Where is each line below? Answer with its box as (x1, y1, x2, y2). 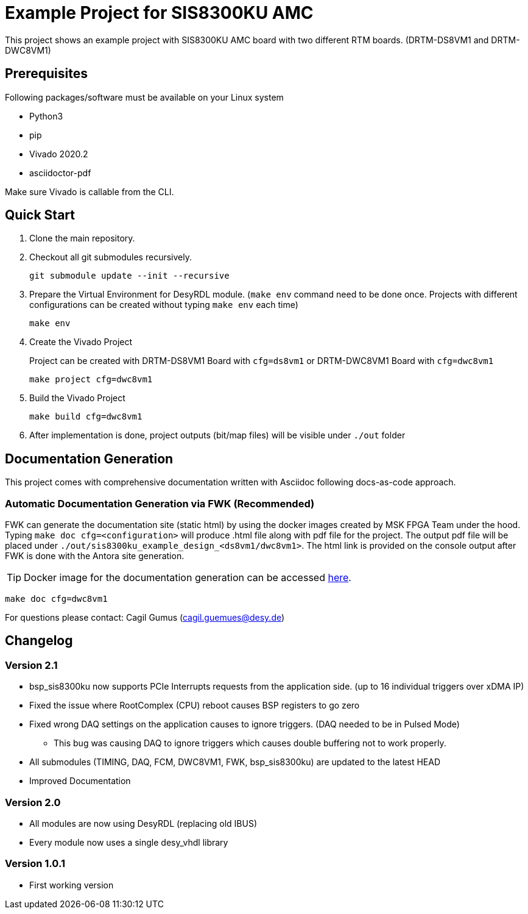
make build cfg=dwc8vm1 (29, 412, 143, 422)
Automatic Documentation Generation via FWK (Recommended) (5, 497, 315, 510)
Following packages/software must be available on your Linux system (5, 91, 284, 102)
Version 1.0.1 (5, 857, 65, 870)
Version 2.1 (5, 659, 58, 671)
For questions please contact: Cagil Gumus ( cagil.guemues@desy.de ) (5, 612, 285, 623)
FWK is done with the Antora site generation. (5, 551, 185, 562)
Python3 (29, 110, 63, 121)
